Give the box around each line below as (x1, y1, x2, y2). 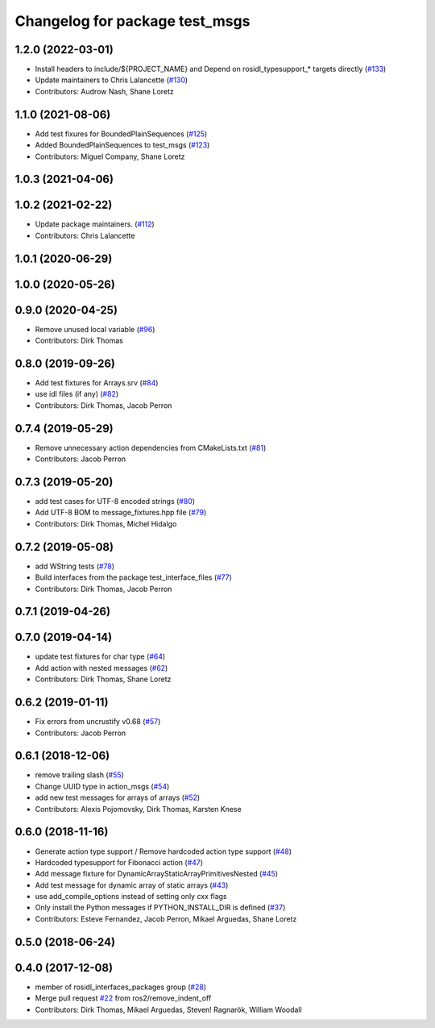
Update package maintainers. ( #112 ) (35, 219, 155, 229)
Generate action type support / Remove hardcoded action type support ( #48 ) (35, 847, 292, 856)
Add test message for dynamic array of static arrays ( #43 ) (35, 880, 229, 890)
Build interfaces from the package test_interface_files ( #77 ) (35, 572, 233, 582)
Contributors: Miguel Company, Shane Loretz (35, 152, 185, 161)
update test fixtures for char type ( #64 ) (35, 651, 166, 661)
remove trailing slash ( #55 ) (35, 770, 124, 780)
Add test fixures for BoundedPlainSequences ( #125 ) (35, 129, 208, 139)
